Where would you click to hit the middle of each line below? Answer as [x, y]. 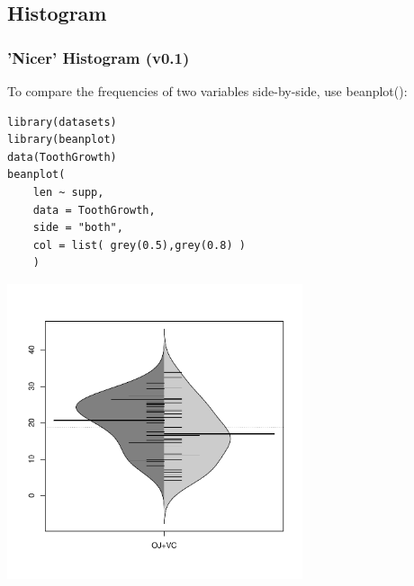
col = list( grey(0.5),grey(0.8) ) [139, 245]
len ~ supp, [68, 192]
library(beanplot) [62, 140]
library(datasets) [62, 122]
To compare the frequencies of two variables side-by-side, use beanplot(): [207, 91]
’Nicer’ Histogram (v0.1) [99, 57]
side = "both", [78, 228]
